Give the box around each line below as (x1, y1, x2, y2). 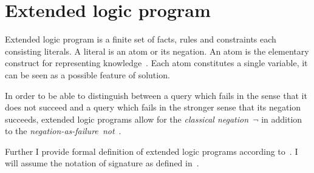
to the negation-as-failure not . (5, 124, 121, 137)
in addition (261, 112, 302, 125)
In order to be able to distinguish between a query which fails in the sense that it (5, 89, 307, 101)
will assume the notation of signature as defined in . (5, 157, 199, 169)
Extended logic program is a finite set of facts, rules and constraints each (5, 33, 276, 46)
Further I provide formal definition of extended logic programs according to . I (5, 144, 298, 157)
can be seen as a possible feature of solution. (5, 68, 170, 81)
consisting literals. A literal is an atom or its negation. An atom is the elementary (5, 44, 309, 57)
